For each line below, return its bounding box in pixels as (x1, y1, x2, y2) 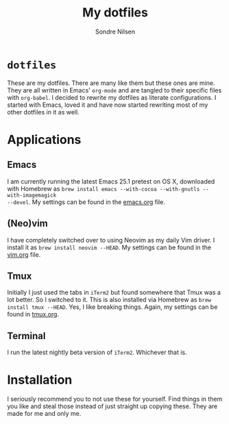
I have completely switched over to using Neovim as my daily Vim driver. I (7, 236, 215, 244)
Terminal (7, 330, 46, 342)
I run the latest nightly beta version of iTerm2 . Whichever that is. (7, 348, 187, 357)
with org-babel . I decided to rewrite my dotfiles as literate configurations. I (7, 93, 217, 101)
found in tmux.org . (7, 310, 60, 319)
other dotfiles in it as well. (7, 108, 80, 116)
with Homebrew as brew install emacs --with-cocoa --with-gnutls (7, 184, 200, 192)
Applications (7, 132, 82, 147)
